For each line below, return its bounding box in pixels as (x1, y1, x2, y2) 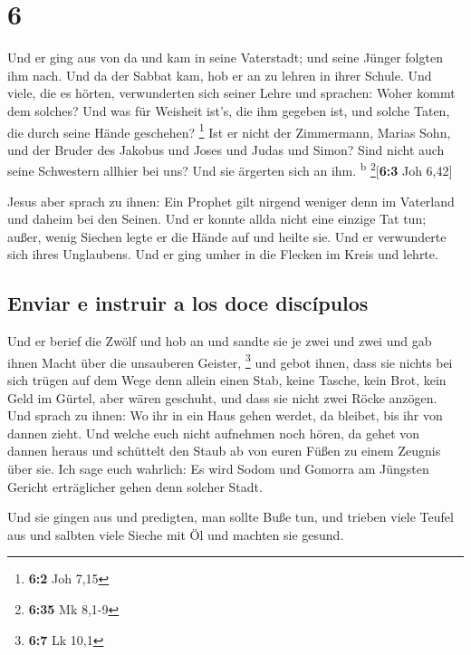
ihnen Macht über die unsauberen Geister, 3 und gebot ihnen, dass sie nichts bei (7, 350, 453, 371)
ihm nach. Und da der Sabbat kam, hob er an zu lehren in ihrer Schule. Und (7, 65, 432, 84)
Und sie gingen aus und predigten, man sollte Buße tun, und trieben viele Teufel (7, 507, 454, 526)
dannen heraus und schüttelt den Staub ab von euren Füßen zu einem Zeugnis (7, 441, 441, 460)
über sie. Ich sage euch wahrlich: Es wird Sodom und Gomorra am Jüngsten (7, 458, 429, 477)
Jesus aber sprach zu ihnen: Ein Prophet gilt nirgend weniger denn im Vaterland (7, 191, 455, 210)
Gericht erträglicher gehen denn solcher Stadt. (7, 477, 263, 496)
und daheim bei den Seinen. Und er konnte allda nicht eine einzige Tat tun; (7, 209, 427, 228)
